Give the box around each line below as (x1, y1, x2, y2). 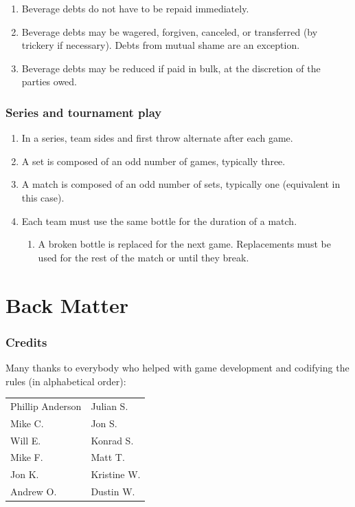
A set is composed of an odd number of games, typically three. (21, 153, 286, 168)
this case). (21, 190, 65, 204)
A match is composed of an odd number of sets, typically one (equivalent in (21, 177, 341, 191)
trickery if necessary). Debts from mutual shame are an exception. (21, 38, 300, 52)
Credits (5, 333, 47, 350)
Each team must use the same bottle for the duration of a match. (21, 213, 297, 228)
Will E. (10, 433, 41, 447)
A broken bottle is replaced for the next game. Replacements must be (38, 237, 331, 251)
